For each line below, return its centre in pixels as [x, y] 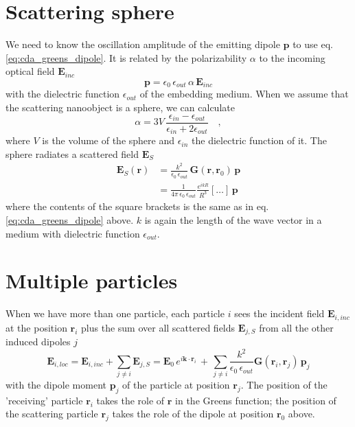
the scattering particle [52, 414]
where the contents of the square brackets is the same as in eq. [137, 206]
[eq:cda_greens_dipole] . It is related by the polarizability [126, 57]
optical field [30, 71]
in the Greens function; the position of [256, 400]
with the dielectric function [63, 94]
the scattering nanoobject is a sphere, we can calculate [120, 107]
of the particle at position [176, 385]
